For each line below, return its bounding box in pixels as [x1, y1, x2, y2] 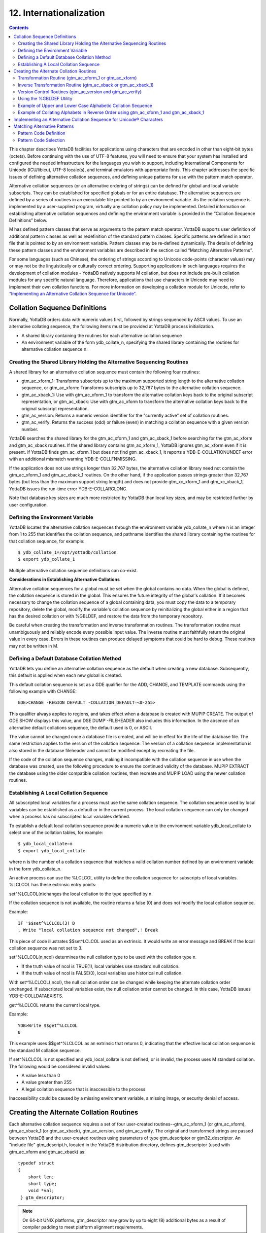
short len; [28, 1174, 55, 1180]
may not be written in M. [9, 643, 59, 649]
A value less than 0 [21, 1072, 61, 1078]
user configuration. [9, 502, 48, 508]
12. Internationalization [9, 7, 105, 18]
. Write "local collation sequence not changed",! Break [18, 927, 159, 933]
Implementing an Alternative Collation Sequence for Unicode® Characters [13, 116, 163, 122]
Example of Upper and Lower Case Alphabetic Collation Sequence [18, 103, 153, 109]
